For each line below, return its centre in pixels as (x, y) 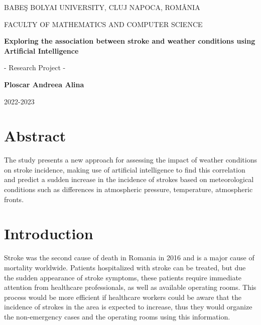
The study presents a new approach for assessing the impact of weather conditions (130, 160)
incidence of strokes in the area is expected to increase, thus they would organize (128, 307)
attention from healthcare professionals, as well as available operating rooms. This (130, 287)
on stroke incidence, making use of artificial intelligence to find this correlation (125, 169)
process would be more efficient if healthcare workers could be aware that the (123, 297)
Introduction (49, 233)
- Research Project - (35, 67)
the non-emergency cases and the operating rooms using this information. (117, 316)
